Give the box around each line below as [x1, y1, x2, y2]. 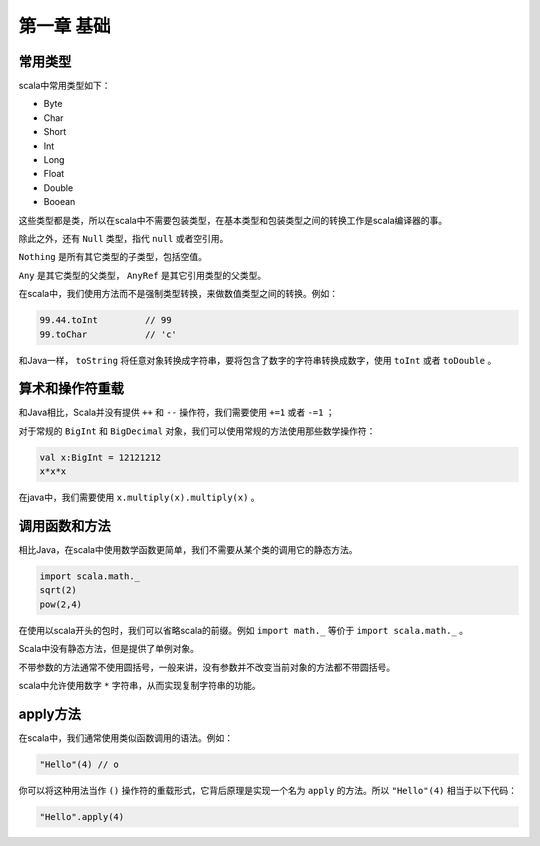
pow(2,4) [39, 598, 83, 610]
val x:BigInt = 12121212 [39, 451, 162, 463]
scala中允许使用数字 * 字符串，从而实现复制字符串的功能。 [18, 679, 261, 691]
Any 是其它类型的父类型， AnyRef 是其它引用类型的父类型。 [18, 269, 267, 281]
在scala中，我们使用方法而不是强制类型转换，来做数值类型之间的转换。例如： [18, 288, 339, 300]
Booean [43, 196, 76, 208]
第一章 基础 [18, 15, 111, 37]
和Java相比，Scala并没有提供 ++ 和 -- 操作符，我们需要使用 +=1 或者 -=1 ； [18, 406, 335, 419]
